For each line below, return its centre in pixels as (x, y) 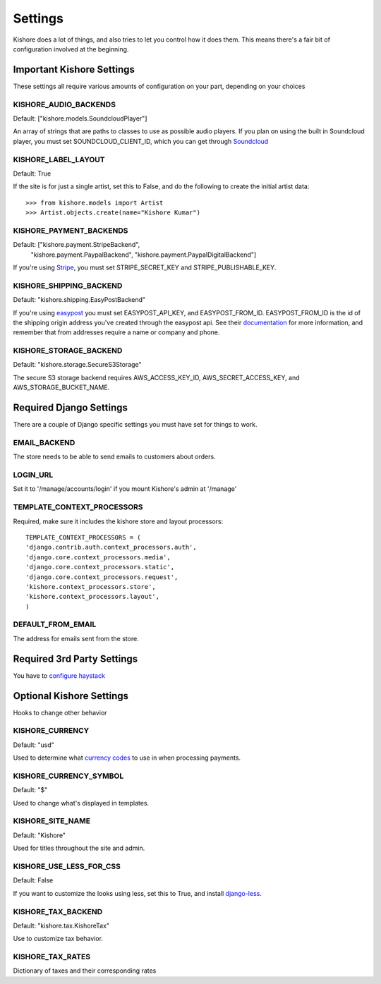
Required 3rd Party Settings (75, 658)
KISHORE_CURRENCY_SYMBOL (68, 776)
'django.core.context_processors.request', (102, 577)
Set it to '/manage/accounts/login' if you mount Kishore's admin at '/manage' (125, 489)
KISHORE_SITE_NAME (52, 821)
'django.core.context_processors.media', (98, 557)
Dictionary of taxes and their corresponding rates (85, 971)
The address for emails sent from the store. (76, 638)
